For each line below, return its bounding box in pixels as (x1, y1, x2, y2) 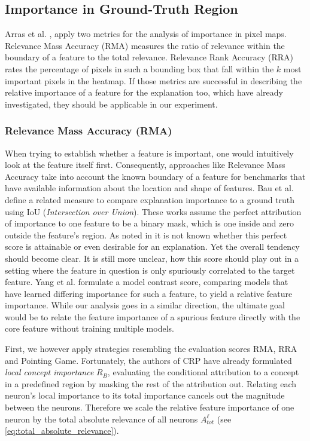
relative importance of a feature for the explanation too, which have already (5, 86, 283, 99)
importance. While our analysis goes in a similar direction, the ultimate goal (5, 299, 285, 311)
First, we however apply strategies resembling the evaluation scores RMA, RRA (5, 342, 297, 355)
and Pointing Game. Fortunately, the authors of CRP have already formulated (5, 354, 292, 366)
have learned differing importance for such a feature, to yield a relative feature (5, 287, 293, 299)
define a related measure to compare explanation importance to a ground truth (5, 193, 295, 206)
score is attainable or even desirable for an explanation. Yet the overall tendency (5, 240, 300, 253)
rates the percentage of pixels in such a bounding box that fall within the (5, 62, 274, 75)
